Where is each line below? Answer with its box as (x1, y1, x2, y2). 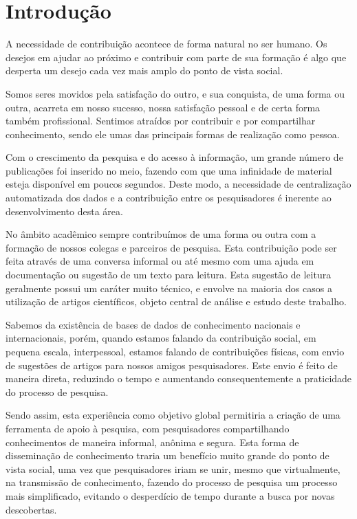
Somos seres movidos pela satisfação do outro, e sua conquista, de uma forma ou (6, 86, 345, 100)
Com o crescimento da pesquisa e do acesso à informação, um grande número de (6, 150, 343, 164)
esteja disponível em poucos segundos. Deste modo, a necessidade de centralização (6, 177, 351, 191)
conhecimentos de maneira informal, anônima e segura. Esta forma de (6, 434, 299, 449)
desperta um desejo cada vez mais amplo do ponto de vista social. (6, 63, 283, 78)
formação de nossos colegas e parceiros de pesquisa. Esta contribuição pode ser (6, 240, 337, 254)
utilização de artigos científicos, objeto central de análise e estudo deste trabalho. (6, 294, 347, 309)
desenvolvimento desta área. (6, 203, 123, 218)
